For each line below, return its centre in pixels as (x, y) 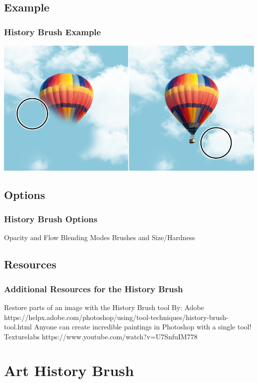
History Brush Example (53, 32)
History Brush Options (51, 219)
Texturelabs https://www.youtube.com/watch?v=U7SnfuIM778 (101, 336)
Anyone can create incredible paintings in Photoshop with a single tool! (143, 327)
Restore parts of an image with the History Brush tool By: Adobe (104, 307)
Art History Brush (69, 370)
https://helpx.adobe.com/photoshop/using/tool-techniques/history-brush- (116, 317)
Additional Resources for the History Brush (94, 288)
